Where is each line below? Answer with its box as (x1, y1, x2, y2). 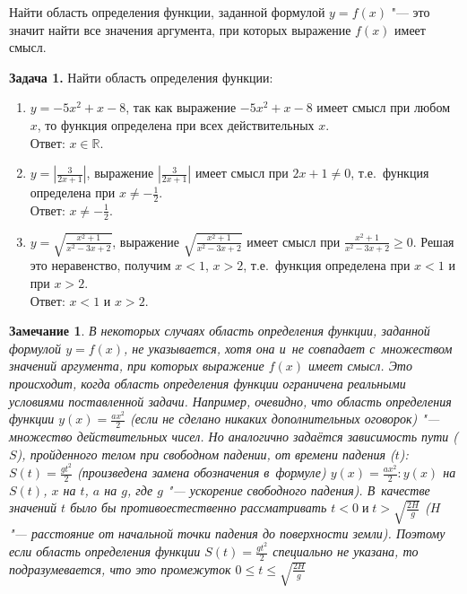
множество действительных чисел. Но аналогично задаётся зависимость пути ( (9, 426, 459, 445)
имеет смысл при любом (316, 98, 451, 117)
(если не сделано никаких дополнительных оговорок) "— (130, 409, 440, 428)
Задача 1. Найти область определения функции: (9, 67, 273, 86)
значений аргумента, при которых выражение (9, 356, 264, 375)
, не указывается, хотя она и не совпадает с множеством (124, 338, 453, 357)
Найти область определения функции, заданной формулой (9, 3, 325, 21)
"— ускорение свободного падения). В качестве (167, 480, 430, 499)
